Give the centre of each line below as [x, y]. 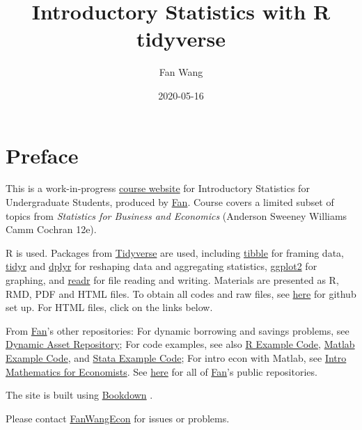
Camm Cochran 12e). [51, 229]
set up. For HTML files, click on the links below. [109, 307]
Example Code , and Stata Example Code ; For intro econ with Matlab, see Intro [176, 357]
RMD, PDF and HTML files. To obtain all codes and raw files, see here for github [181, 293]
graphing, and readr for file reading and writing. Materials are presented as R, [172, 280]
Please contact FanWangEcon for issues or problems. [118, 418]
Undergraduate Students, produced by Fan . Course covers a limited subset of [170, 202]
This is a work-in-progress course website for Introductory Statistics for [158, 188]
